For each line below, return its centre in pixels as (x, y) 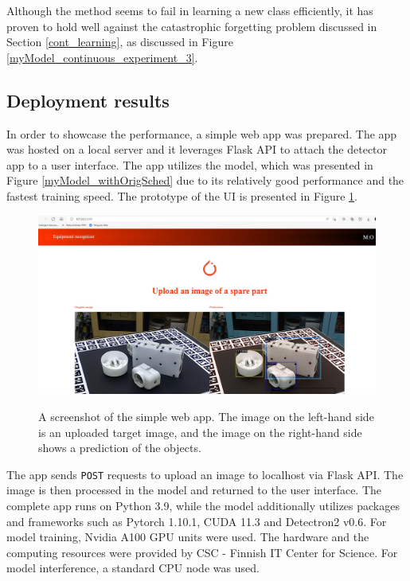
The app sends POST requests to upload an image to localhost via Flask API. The (205, 474)
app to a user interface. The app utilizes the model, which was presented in (190, 164)
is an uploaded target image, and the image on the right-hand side (200, 432)
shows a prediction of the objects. (120, 448)
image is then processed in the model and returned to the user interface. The (194, 490)
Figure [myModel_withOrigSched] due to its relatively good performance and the (205, 180)
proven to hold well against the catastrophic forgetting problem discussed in (192, 26)
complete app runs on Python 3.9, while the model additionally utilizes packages (203, 505)
